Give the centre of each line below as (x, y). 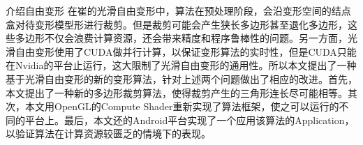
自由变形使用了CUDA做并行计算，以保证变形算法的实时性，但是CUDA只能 (186, 51)
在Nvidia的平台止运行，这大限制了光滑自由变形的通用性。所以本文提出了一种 (181, 65)
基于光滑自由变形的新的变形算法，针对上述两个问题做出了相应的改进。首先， (181, 78)
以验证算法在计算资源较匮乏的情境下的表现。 (108, 133)
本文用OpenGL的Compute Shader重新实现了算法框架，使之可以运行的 (182, 106)
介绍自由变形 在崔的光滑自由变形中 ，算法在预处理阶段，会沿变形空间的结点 (178, 10)
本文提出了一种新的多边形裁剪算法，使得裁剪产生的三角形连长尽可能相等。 (177, 92)
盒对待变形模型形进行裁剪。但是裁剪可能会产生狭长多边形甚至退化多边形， (177, 24)
